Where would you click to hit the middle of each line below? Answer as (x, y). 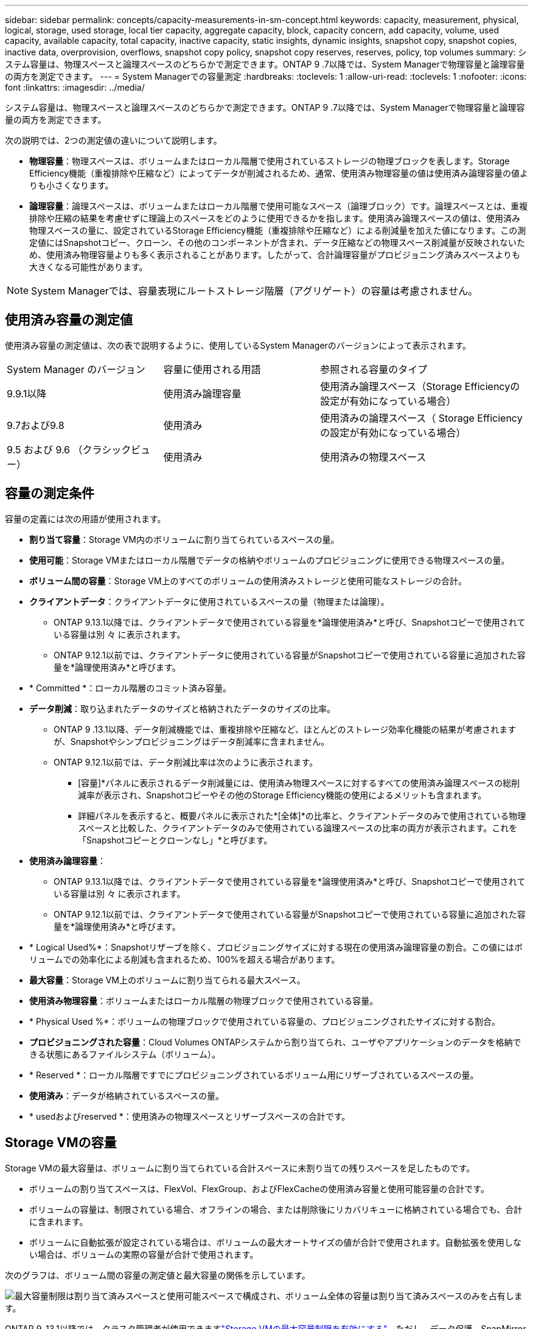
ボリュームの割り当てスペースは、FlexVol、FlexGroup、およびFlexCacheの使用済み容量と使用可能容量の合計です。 (259, 1188)
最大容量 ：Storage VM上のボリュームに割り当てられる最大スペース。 (167, 980)
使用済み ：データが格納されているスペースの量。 (127, 1095)
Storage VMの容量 (61, 1143)
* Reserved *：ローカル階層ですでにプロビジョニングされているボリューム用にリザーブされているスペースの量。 (254, 1075)
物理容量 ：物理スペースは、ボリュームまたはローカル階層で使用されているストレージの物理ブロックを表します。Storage (270, 161)
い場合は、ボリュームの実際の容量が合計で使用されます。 (144, 1254)
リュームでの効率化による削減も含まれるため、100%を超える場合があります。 (185, 959)
